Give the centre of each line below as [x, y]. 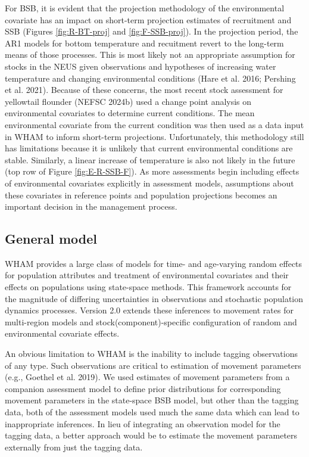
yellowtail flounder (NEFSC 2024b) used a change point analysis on [128, 101]
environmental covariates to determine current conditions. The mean [130, 113]
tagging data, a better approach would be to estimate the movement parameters [151, 435]
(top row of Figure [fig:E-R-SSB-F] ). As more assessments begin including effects [152, 171]
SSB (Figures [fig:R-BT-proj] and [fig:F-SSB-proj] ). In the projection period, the [152, 31]
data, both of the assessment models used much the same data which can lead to [152, 412]
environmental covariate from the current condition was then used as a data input [154, 124]
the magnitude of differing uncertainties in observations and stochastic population [154, 298]
